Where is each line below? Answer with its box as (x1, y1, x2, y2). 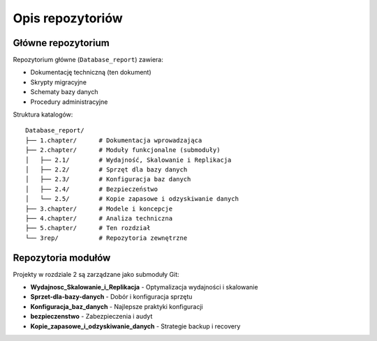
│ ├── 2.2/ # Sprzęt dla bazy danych (25, 165, 188, 174)
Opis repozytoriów (13, 10, 124, 26)
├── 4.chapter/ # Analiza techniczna (25, 214, 173, 222)
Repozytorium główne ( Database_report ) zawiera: (13, 56, 163, 64)
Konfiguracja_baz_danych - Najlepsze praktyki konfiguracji (30, 302, 203, 310)
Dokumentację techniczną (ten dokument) (30, 68, 151, 77)
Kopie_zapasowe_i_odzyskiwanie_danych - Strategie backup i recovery (30, 321, 241, 331)
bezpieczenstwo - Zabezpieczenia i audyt (30, 312, 153, 321)
